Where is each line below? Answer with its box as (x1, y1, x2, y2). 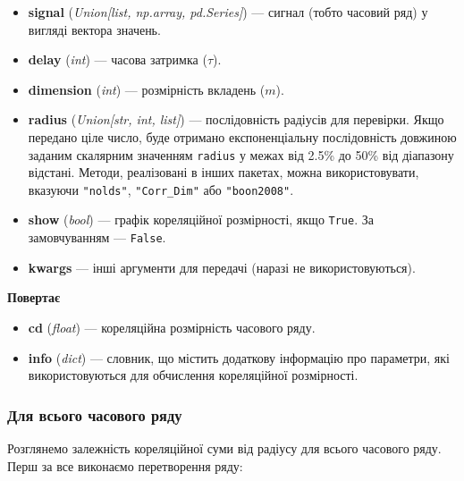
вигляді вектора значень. (28, 20, 161, 38)
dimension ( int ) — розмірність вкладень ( (28, 80, 266, 98)
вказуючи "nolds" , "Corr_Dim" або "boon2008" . (28, 180, 294, 198)
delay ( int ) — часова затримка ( (28, 50, 207, 69)
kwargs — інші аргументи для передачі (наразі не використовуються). (28, 257, 416, 276)
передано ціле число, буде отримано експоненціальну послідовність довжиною (28, 127, 457, 146)
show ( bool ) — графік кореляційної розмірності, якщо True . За (28, 210, 374, 229)
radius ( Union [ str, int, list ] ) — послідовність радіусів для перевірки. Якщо (28, 110, 444, 129)
